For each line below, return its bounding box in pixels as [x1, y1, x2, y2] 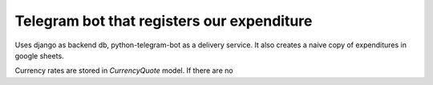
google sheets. [14, 51, 64, 60]
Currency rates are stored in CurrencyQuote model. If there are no [14, 66, 233, 75]
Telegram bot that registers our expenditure [14, 12, 313, 30]
